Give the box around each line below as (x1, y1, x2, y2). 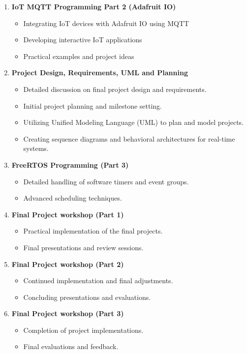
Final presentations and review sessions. (23, 242, 144, 252)
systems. (23, 143, 49, 153)
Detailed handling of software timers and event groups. (23, 176, 189, 186)
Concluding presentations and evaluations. (23, 292, 151, 302)
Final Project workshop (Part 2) (11, 259, 124, 269)
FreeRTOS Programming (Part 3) (11, 159, 129, 170)
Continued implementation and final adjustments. (23, 275, 173, 286)
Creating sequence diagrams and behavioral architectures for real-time (23, 133, 235, 144)
